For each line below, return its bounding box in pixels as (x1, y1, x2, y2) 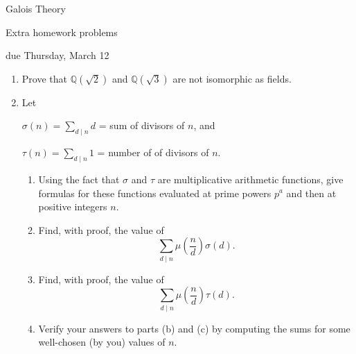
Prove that (21, 71, 67, 85)
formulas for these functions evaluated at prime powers (38, 185, 272, 200)
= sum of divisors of (98, 118, 185, 133)
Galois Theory (6, 1, 66, 15)
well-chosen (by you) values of (38, 335, 166, 349)
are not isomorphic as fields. (172, 71, 292, 85)
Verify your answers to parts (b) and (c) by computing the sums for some (38, 321, 350, 335)
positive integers (38, 199, 107, 214)
